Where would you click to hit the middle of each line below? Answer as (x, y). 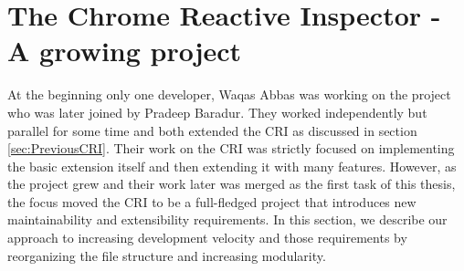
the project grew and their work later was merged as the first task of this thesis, (232, 184)
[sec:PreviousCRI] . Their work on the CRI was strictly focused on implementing (231, 148)
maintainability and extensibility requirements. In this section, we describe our (227, 219)
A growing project (125, 51)
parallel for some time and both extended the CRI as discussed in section (212, 130)
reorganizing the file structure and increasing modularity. (167, 255)
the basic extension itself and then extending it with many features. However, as (232, 166)
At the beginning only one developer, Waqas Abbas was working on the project (229, 94)
